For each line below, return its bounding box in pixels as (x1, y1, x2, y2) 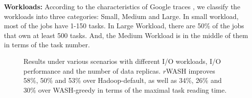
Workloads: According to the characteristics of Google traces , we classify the (4, 1, 240, 11)
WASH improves (166, 65, 215, 76)
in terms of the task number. (4, 39, 90, 50)
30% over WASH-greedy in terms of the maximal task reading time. (23, 84, 227, 95)
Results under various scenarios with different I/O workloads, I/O (23, 56, 221, 66)
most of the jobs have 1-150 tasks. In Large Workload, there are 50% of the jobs (4, 20, 244, 31)
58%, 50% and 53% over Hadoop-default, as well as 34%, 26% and (23, 75, 222, 85)
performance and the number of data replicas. (23, 65, 161, 76)
